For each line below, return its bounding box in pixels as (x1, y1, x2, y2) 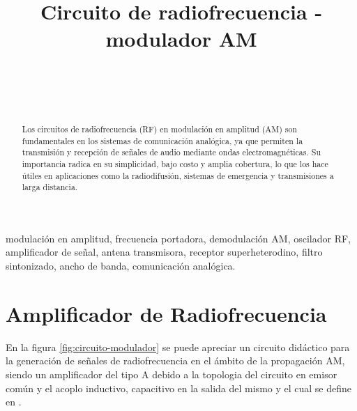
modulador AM (105, 24, 257, 53)
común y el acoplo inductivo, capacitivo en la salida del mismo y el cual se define (6, 380, 352, 395)
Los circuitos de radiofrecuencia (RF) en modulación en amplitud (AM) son (22, 123, 297, 134)
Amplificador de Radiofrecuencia (6, 299, 327, 327)
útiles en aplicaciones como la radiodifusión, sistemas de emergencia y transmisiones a (22, 169, 334, 181)
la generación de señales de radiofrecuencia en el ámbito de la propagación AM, (6, 353, 345, 368)
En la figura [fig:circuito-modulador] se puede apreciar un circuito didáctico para (6, 339, 350, 354)
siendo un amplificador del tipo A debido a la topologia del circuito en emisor (6, 366, 337, 381)
